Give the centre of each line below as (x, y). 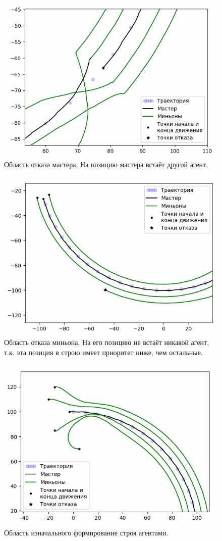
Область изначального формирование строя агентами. (86, 532)
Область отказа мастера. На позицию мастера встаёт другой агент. (106, 164)
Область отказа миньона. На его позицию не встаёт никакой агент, (107, 342)
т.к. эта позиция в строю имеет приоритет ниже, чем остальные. (103, 352)
